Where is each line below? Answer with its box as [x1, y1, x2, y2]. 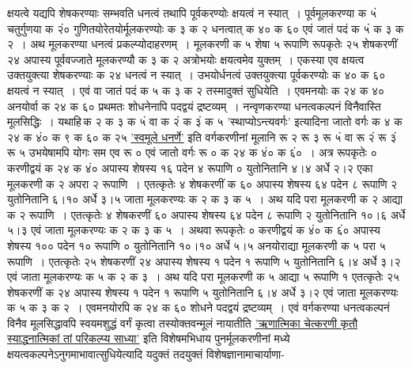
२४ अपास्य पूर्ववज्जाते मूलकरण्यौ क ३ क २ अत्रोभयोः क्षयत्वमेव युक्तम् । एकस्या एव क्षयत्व [7, 51, 365, 67]
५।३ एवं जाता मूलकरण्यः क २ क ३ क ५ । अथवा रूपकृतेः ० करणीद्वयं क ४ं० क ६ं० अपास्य [7, 222, 380, 238]
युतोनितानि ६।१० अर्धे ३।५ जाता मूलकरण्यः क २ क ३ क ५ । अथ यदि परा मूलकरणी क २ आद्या [7, 191, 403, 207]
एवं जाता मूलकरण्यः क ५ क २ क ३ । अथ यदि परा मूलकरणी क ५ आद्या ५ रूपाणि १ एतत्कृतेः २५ [7, 268, 400, 285]
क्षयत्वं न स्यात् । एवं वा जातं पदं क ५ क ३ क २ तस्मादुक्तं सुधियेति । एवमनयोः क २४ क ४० [7, 82, 385, 98]
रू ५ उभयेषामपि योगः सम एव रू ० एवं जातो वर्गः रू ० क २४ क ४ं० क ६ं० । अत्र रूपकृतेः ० [7, 144, 377, 161]
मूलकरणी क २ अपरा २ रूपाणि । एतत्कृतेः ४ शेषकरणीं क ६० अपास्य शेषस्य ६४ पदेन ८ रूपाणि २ [7, 175, 398, 192]
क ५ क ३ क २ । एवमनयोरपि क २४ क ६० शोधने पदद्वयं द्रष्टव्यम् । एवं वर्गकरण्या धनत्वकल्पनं [7, 299, 390, 316]
